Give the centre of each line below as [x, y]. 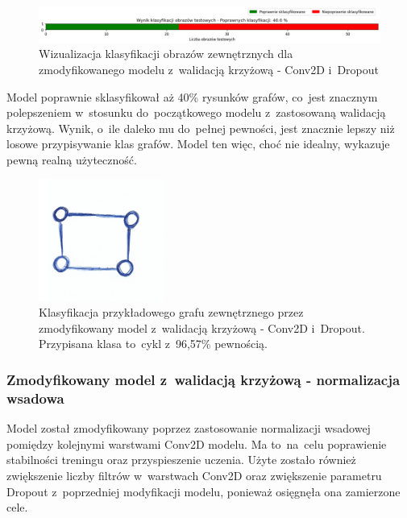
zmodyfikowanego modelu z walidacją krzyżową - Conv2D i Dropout [209, 69]
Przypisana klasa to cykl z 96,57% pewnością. [153, 344]
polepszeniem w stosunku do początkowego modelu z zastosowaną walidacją [196, 112]
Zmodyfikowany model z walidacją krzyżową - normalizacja [203, 379]
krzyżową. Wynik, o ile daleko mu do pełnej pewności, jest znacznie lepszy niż [201, 128]
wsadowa [35, 398]
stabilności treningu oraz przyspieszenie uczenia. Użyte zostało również [181, 460]
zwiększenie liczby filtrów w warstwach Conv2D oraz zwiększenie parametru [194, 475]
